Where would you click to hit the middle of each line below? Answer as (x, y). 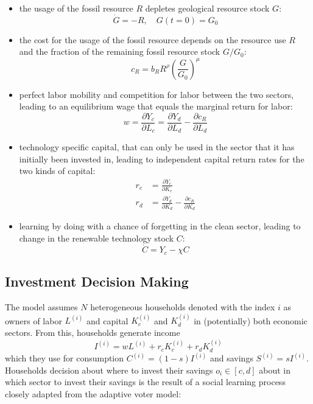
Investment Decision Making (97, 281)
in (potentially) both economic (251, 320)
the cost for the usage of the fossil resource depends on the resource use (153, 39)
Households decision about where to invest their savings (109, 370)
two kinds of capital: (57, 171)
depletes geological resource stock (207, 8)
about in (275, 370)
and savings (231, 358)
